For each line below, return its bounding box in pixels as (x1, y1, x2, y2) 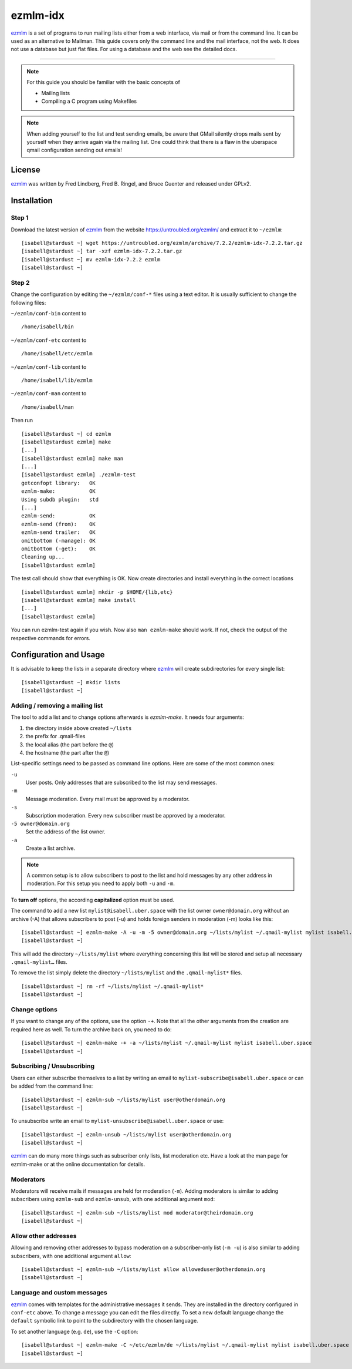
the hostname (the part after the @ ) (25, 749, 110, 756)
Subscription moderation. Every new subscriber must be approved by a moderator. (25, 812, 226, 819)
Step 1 (11, 214, 29, 222)
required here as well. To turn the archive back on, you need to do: (11, 1025, 172, 1033)
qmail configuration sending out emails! (26, 147, 123, 154)
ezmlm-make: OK (21, 488, 96, 495)
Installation (11, 196, 53, 206)
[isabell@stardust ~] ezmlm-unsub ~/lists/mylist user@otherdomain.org (21, 1131, 232, 1138)
